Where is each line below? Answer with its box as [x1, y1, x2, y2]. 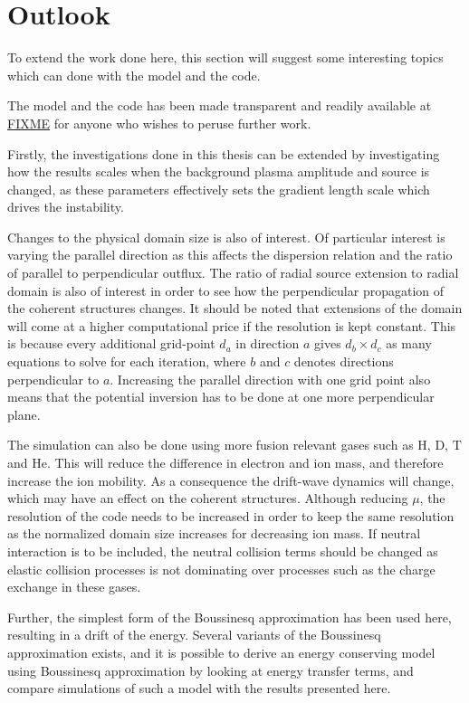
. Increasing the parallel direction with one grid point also [110, 369, 431, 388]
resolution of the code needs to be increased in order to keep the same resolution [7, 506, 455, 525]
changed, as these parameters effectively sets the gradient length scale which [7, 179, 430, 198]
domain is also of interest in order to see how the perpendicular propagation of [7, 280, 445, 299]
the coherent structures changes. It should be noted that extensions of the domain [7, 299, 463, 318]
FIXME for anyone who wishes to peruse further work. [7, 113, 311, 132]
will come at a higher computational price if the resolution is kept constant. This [7, 316, 456, 335]
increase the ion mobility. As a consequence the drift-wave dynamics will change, [7, 470, 455, 489]
